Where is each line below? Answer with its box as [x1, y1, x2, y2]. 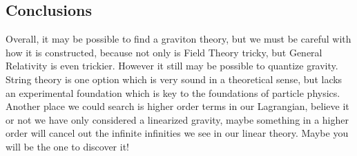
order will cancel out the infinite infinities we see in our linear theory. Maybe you [6, 126, 349, 140]
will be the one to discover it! [6, 139, 129, 153]
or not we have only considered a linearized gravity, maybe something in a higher [6, 112, 349, 126]
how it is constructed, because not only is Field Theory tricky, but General [6, 45, 322, 59]
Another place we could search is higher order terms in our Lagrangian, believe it [6, 99, 349, 113]
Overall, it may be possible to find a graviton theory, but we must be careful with [6, 32, 351, 46]
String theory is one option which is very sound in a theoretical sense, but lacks [6, 71, 342, 86]
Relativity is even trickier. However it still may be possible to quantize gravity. [6, 58, 338, 73]
